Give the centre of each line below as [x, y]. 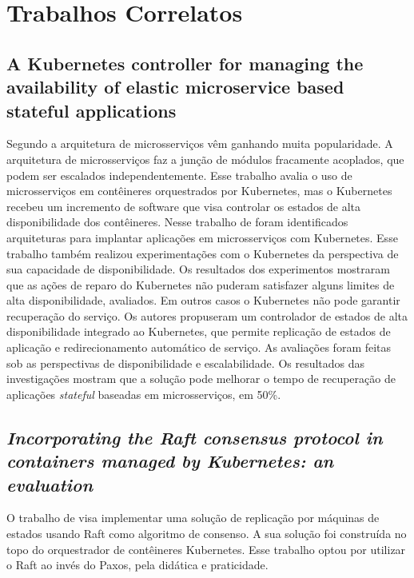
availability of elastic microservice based [175, 87]
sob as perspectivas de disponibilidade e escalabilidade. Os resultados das [186, 363]
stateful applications [92, 110]
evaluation [50, 484]
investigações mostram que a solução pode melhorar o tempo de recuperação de [201, 379]
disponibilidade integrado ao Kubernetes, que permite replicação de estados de [199, 331]
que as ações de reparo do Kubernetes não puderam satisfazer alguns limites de [201, 284]
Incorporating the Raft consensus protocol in [195, 437]
